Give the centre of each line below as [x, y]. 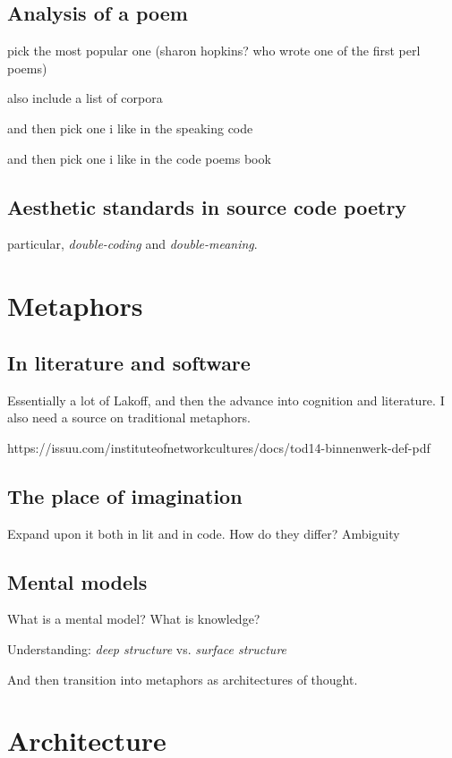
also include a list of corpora [85, 98]
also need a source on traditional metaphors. [129, 417]
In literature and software [129, 362]
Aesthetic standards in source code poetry [207, 206]
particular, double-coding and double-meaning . [132, 244]
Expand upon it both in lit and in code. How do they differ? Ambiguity [204, 533]
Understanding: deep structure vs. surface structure [147, 648]
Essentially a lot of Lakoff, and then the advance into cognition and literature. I [226, 400]
